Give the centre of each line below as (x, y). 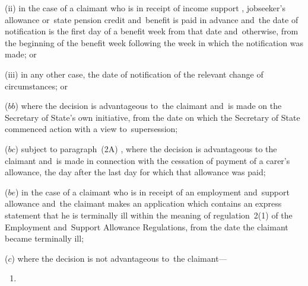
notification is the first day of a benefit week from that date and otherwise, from (152, 31)
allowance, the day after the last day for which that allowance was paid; (135, 172)
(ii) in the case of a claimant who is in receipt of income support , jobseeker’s (145, 8)
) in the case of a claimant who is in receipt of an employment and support (153, 192)
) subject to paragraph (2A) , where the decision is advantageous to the (146, 148)
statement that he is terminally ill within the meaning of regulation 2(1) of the (149, 215)
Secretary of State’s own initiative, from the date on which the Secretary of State (153, 117)
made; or (21, 54)
